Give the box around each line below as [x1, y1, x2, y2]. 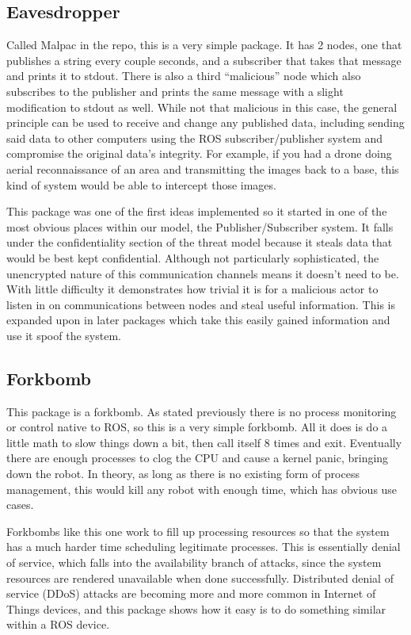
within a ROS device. [6, 616, 110, 633]
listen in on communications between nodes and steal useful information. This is [6, 296, 395, 312]
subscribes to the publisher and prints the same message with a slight [6, 82, 344, 99]
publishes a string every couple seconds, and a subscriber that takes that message [6, 52, 401, 68]
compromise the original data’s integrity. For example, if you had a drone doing [6, 145, 392, 162]
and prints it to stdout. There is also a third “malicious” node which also [6, 67, 361, 84]
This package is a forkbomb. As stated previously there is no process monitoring [6, 403, 397, 419]
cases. [6, 496, 34, 513]
